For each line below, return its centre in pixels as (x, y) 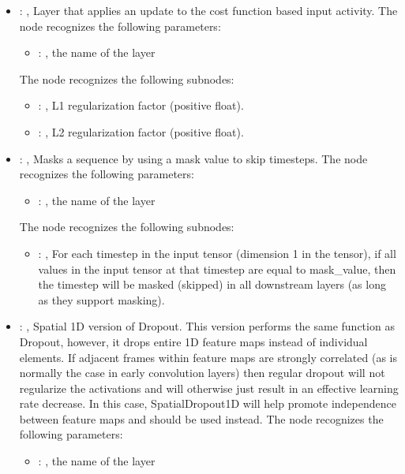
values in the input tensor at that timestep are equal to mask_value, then (217, 269)
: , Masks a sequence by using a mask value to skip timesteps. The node (193, 158)
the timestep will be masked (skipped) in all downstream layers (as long (212, 284)
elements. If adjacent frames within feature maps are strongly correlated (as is (208, 357)
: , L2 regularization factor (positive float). (141, 131)
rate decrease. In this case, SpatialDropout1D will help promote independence (208, 403)
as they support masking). (101, 299)
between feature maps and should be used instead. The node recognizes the (201, 418)
